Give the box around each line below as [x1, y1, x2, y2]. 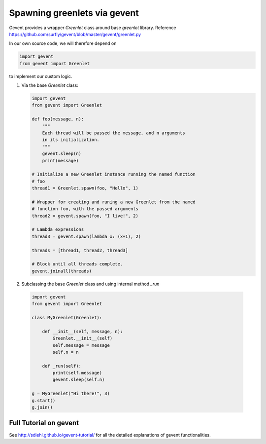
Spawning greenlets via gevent [9, 7, 139, 18]
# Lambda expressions [32, 227, 84, 232]
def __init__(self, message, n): [42, 329, 123, 334]
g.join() [32, 405, 53, 410]
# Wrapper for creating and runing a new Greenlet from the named [32, 199, 196, 205]
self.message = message [52, 342, 110, 348]
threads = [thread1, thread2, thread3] [32, 247, 128, 253]
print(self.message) [52, 370, 102, 376]
